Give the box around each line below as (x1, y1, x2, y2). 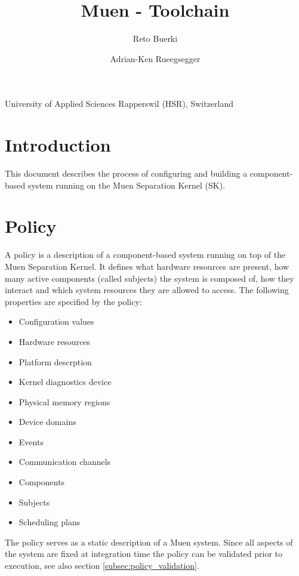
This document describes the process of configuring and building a (5, 167, 248, 180)
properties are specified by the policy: (5, 295, 142, 307)
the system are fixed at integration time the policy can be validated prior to (5, 547, 283, 560)
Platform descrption (19, 355, 92, 368)
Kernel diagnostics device (19, 375, 112, 388)
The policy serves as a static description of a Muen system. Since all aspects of (5, 535, 293, 548)
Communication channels (19, 455, 111, 468)
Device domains (19, 415, 76, 428)
